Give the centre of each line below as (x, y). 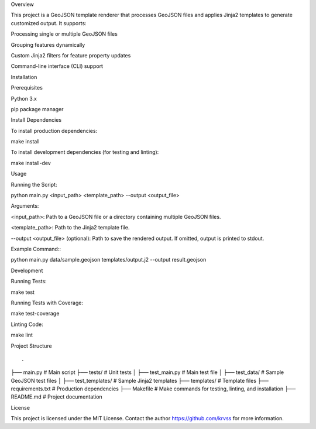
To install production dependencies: (54, 131)
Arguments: (25, 206)
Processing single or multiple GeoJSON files (64, 34)
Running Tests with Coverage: (47, 303)
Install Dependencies (36, 120)
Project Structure (31, 346)
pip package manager (37, 109)
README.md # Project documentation (56, 397)
